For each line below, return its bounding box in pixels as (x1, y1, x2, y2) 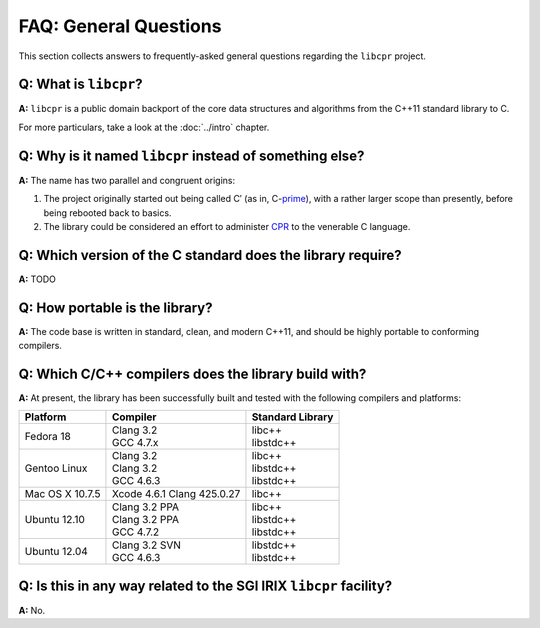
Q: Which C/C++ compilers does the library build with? (18, 365, 367, 382)
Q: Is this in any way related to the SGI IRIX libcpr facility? (18, 577, 393, 594)
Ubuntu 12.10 (24, 513, 85, 527)
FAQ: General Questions (18, 15, 222, 37)
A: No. (18, 604, 46, 616)
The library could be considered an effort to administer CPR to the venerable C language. (43, 220, 411, 232)
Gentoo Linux (24, 461, 88, 475)
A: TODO (18, 273, 57, 285)
